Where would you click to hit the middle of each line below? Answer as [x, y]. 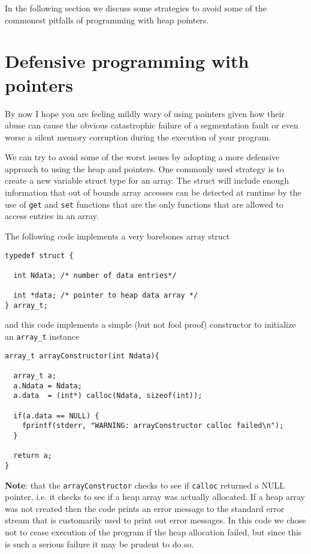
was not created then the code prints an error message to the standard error [145, 508]
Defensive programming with [127, 61]
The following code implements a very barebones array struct [117, 236]
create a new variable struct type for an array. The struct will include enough [147, 180]
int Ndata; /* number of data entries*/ [95, 275]
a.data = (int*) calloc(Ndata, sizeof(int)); [108, 396]
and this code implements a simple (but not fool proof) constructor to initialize [150, 324]
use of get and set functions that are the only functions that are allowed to [144, 204]
